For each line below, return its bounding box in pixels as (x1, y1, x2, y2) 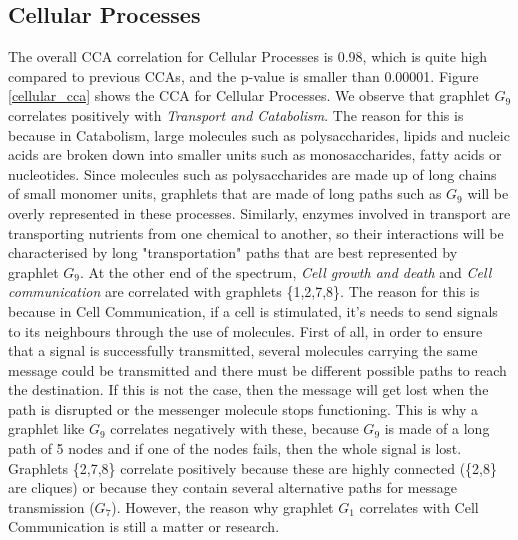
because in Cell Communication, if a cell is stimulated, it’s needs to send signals (8, 300, 498, 321)
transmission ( (8, 496, 95, 517)
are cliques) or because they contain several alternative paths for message (8, 477, 457, 498)
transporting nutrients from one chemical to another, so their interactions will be (8, 222, 504, 243)
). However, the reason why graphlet (111, 496, 334, 517)
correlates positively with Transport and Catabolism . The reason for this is (8, 104, 464, 125)
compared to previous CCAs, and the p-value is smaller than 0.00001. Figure (8, 65, 479, 86)
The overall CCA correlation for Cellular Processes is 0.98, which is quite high (8, 46, 488, 67)
